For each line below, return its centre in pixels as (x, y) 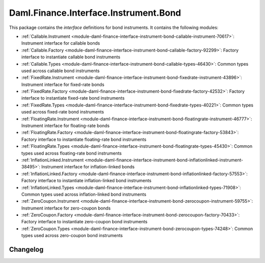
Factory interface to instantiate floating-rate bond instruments (84, 139)
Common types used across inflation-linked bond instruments (84, 194)
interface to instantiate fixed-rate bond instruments (73, 98)
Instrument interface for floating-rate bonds (66, 126)
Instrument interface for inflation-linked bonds (88, 167)
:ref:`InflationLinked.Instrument (53, 160)
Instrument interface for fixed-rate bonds (63, 84)
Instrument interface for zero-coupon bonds (66, 208)
